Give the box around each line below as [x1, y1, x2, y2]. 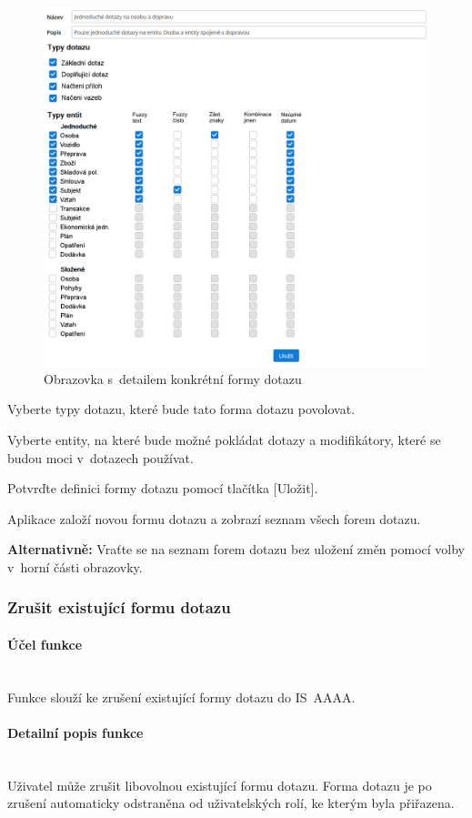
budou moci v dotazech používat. [7, 448, 194, 467]
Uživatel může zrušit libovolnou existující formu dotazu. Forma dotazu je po [7, 775, 432, 794]
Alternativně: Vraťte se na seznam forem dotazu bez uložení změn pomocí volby [7, 540, 465, 559]
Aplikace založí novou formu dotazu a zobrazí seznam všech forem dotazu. [7, 509, 421, 528]
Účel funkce [7, 634, 83, 653]
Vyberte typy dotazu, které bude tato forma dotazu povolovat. [7, 399, 356, 419]
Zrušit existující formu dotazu [7, 596, 231, 619]
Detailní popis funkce [7, 722, 144, 742]
